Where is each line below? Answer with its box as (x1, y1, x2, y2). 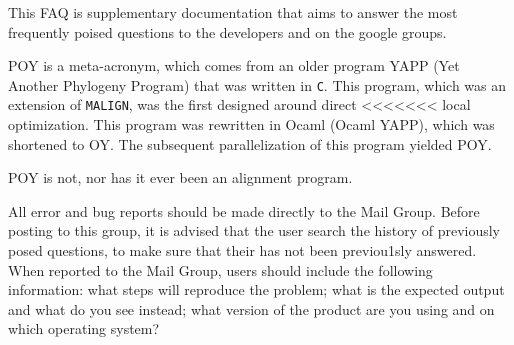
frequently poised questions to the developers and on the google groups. (8, 21, 447, 42)
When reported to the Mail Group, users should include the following (8, 259, 433, 280)
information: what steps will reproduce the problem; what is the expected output (8, 279, 505, 300)
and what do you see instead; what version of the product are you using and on (8, 298, 495, 319)
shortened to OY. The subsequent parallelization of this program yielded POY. (8, 133, 492, 154)
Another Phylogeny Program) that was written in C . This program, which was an (8, 74, 507, 95)
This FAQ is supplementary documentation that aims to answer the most (8, 2, 458, 22)
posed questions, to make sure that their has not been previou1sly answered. (8, 240, 477, 261)
